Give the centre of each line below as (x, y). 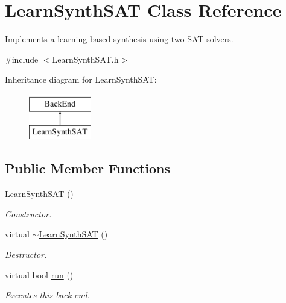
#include (22, 59)
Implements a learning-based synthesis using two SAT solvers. (119, 39)
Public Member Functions (87, 168)
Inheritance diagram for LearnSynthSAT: (81, 79)
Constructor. (28, 214)
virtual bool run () (39, 274)
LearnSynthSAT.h (85, 59)
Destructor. (26, 255)
